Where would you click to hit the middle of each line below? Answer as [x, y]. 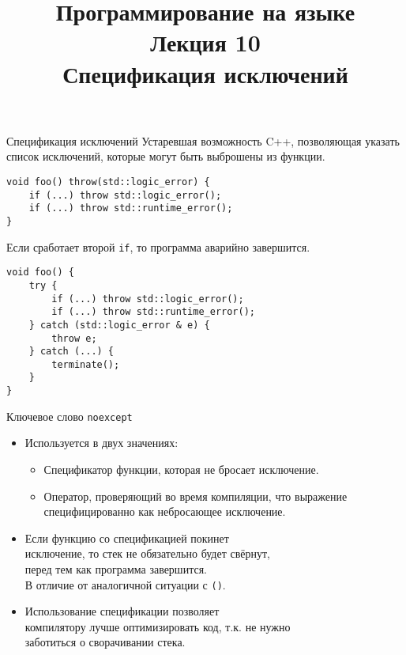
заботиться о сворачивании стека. [105, 642]
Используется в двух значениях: [101, 443]
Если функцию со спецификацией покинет [127, 538]
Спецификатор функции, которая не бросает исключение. [181, 469]
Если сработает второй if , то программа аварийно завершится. [158, 246]
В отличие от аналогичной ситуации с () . [125, 584]
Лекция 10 [205, 42]
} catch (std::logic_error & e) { [119, 325]
